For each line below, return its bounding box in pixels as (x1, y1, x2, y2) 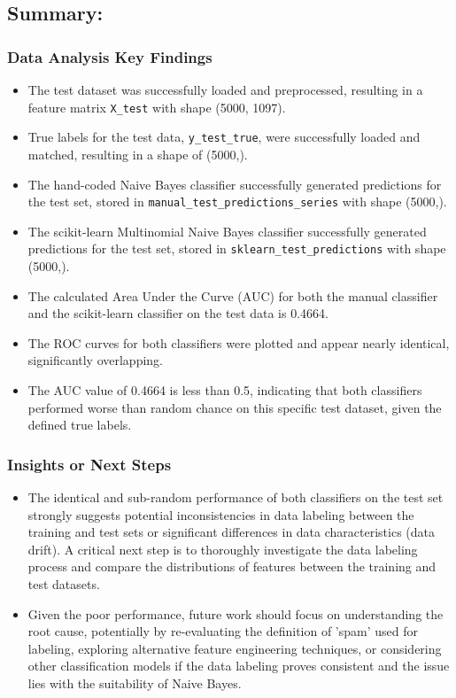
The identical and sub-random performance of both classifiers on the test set (27, 487, 444, 506)
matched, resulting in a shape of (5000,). (27, 144, 248, 163)
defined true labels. (27, 415, 132, 434)
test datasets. (27, 574, 100, 593)
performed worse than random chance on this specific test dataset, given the (27, 398, 442, 416)
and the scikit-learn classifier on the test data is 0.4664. (27, 304, 328, 322)
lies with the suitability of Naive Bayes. (27, 673, 242, 692)
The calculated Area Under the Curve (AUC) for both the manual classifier (27, 286, 438, 305)
